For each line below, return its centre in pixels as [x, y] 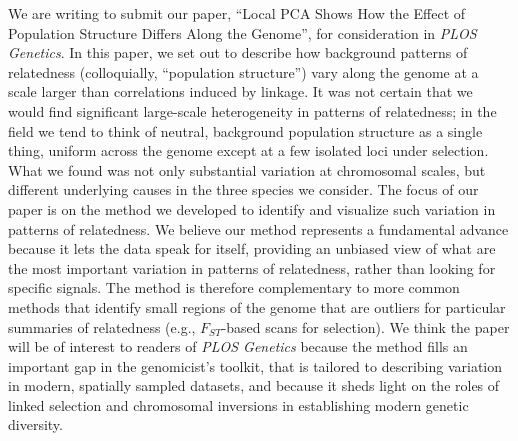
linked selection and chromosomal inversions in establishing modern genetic [238, 404]
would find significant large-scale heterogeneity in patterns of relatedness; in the [252, 110]
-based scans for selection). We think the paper [365, 326]
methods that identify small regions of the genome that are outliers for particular [257, 306]
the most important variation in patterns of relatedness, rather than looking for [252, 267]
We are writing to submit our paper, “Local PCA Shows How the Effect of [237, 13]
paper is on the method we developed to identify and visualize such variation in [252, 208]
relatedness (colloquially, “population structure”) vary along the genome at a [243, 71]
